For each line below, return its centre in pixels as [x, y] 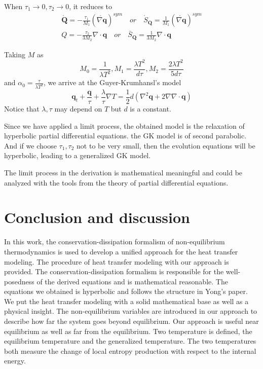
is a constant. [151, 109]
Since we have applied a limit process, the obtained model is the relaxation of [124, 125]
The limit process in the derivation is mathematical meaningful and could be [123, 173]
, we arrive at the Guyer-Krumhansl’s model [112, 82]
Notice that [22, 109]
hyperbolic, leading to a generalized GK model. [78, 155]
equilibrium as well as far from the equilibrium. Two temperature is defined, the [128, 331]
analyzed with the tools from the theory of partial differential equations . [116, 182]
